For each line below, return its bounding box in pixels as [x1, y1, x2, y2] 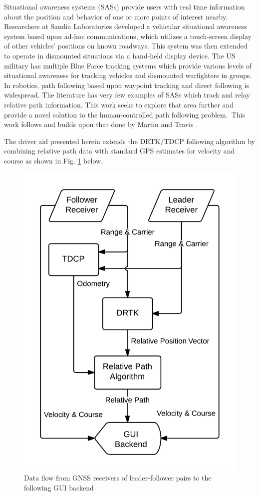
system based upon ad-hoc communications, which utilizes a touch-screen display [4, 30, 252, 41]
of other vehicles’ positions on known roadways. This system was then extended [4, 40, 248, 51]
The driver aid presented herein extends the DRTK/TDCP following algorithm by [4, 135, 256, 146]
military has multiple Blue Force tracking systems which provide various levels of [4, 60, 252, 70]
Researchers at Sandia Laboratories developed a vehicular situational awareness [4, 21, 247, 31]
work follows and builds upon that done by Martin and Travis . [4, 119, 198, 129]
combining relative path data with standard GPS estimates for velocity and [4, 145, 235, 156]
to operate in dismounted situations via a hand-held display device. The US [4, 50, 236, 60]
